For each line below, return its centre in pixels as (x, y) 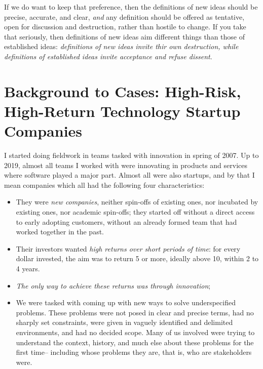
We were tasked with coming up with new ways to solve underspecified (126, 302)
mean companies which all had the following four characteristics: (104, 184)
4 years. (28, 268)
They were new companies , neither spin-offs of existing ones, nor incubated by (137, 202)
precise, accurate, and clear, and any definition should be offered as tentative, (124, 16)
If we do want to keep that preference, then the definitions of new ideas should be (131, 7)
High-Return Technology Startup (122, 111)
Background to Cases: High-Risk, (123, 91)
